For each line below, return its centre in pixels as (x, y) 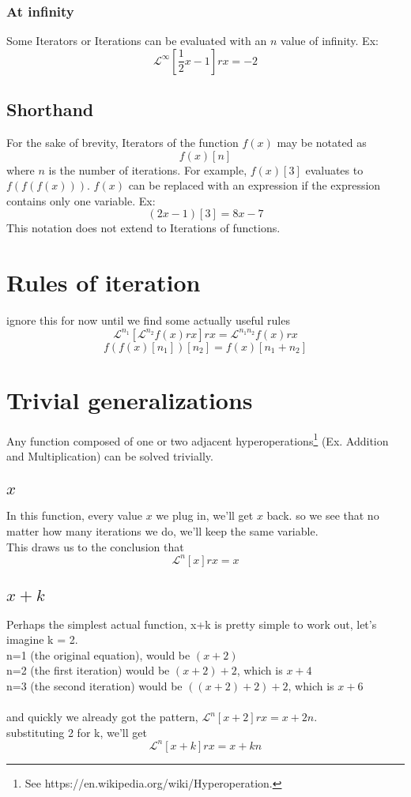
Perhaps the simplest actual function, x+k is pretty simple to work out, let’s (192, 624)
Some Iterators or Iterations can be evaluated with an (137, 41)
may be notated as (322, 143)
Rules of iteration (104, 282)
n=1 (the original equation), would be (98, 654)
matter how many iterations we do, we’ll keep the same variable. (162, 531)
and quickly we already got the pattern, (102, 717)
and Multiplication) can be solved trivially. (110, 456)
